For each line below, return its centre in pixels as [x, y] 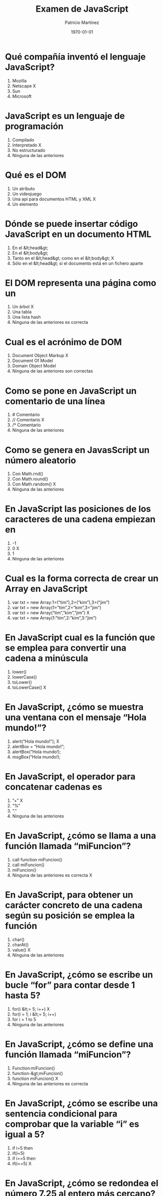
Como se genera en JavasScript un [77, 450]
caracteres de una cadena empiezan [80, 519]
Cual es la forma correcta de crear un [82, 578]
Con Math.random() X [34, 484]
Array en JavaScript [46, 589]
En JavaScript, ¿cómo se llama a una [81, 836]
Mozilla [19, 80]
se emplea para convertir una [66, 648]
